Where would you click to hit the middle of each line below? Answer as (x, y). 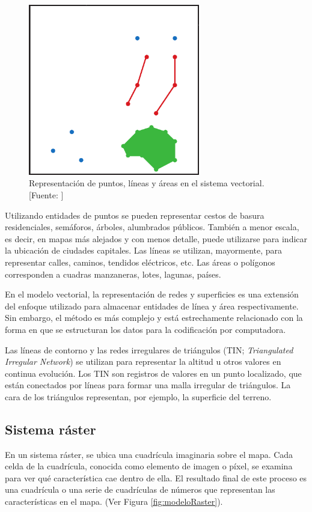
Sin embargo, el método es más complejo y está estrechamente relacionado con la (154, 318)
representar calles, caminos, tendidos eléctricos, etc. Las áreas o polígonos (140, 262)
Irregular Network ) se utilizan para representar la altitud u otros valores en (143, 361)
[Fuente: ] (46, 195)
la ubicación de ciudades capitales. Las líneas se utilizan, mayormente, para (144, 250)
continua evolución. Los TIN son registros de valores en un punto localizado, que (153, 373)
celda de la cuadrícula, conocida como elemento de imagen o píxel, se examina (149, 466)
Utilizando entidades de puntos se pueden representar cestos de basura (135, 215)
